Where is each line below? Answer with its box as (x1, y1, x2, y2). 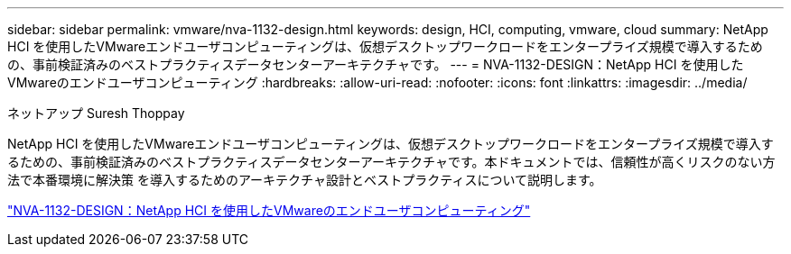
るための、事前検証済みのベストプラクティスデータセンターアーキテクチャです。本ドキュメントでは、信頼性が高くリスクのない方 (7, 154, 776, 169)
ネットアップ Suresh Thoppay (7, 105, 185, 121)
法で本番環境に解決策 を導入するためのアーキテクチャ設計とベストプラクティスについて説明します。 (7, 172, 602, 187)
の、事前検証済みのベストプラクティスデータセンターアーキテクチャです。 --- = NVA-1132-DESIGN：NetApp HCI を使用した (7, 57, 744, 72)
